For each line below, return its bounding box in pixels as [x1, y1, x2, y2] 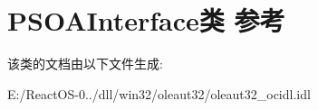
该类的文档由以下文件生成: [7, 54, 163, 73]
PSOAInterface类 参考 [7, 2, 285, 39]
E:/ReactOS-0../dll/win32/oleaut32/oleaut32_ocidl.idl [7, 84, 311, 103]
